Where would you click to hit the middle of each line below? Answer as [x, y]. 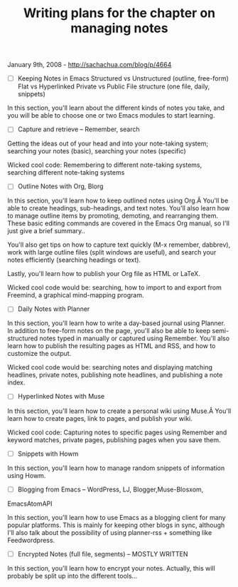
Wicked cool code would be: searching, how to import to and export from [114, 287]
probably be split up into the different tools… [72, 576]
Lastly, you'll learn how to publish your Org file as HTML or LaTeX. [104, 274]
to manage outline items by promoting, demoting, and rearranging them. [113, 216]
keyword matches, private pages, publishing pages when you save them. [114, 439]
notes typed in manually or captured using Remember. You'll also [134, 338]
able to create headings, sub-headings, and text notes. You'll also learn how [119, 208]
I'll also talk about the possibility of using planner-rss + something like [110, 532]
